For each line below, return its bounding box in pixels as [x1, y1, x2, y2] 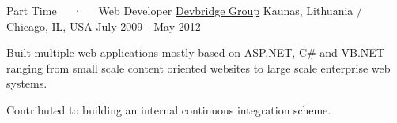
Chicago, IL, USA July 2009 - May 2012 [6, 17, 201, 34]
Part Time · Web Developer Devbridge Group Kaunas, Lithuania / [6, 2, 362, 18]
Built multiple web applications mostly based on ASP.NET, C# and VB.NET [6, 44, 385, 61]
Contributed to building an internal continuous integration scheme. [6, 101, 331, 117]
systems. [6, 75, 47, 91]
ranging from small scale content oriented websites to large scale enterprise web [6, 59, 391, 76]
